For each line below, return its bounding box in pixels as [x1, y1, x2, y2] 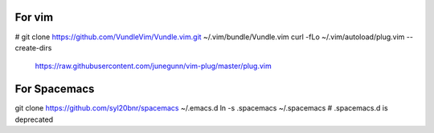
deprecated [14, 115, 54, 124]
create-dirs [14, 42, 52, 52]
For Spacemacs [14, 83, 95, 96]
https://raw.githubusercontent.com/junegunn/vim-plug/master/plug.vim [35, 61, 272, 71]
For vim [14, 10, 54, 24]
